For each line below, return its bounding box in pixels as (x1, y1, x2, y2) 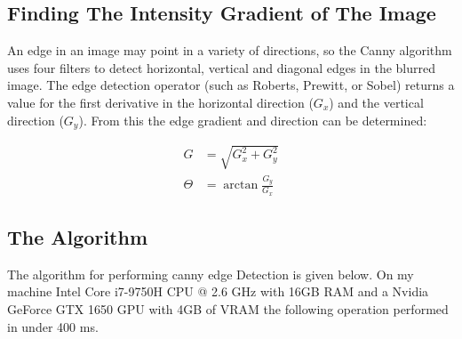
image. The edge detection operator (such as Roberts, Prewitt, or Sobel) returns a (7, 76, 455, 94)
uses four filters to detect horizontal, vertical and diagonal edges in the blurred (7, 58, 436, 77)
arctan (223, 179, 259, 192)
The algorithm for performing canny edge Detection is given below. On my (7, 264, 414, 283)
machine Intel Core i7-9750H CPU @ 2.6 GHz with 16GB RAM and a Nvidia (7, 282, 429, 301)
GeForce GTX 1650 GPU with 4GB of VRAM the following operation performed (7, 299, 449, 318)
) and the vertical (329, 93, 424, 111)
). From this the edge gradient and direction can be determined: (78, 110, 427, 129)
